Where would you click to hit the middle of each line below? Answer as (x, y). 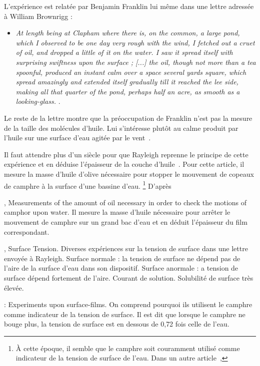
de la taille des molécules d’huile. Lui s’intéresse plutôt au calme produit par (121, 128)
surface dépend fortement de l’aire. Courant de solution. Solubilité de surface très (129, 277)
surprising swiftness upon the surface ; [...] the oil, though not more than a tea (136, 62)
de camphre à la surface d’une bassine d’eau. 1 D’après (88, 185)
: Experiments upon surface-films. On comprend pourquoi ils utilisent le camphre (128, 304)
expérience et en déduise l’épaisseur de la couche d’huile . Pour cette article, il (124, 164)
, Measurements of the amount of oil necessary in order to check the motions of (125, 202)
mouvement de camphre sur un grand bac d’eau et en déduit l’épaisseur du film (126, 221)
